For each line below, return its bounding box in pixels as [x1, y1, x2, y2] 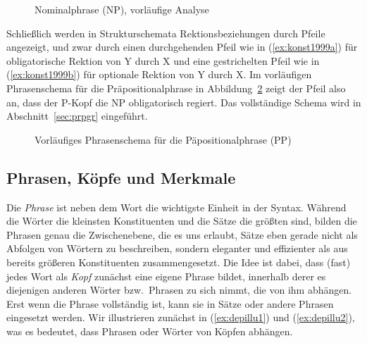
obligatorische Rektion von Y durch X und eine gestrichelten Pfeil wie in [6, 53, 320, 68]
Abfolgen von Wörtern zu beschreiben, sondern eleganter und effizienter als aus [6, 241, 348, 256]
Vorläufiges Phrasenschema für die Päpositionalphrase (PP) [35, 132, 292, 146]
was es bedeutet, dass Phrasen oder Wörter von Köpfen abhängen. [6, 323, 293, 338]
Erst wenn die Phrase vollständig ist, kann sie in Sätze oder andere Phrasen [6, 296, 334, 311]
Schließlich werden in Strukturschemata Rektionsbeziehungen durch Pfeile [6, 25, 325, 40]
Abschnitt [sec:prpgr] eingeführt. [6, 108, 148, 123]
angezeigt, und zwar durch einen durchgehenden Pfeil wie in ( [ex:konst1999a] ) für [6, 39, 358, 54]
